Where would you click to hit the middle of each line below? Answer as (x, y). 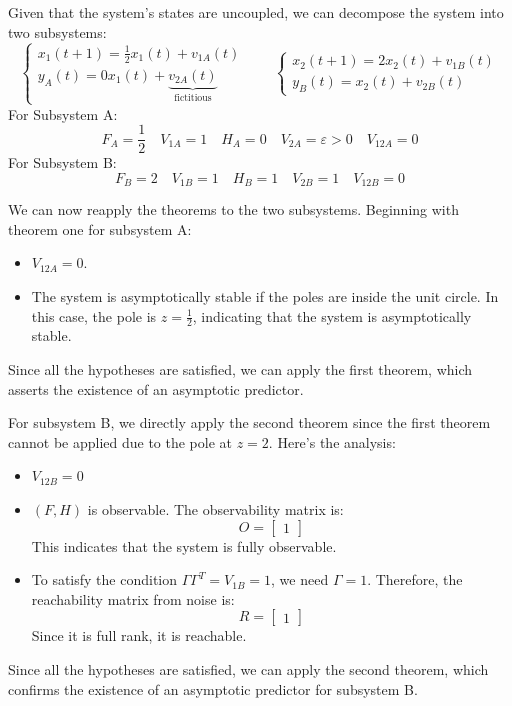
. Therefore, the (415, 579)
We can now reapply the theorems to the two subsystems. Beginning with (233, 209)
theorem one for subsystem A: (100, 228)
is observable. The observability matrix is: (215, 509)
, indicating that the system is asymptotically (332, 315)
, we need (300, 579)
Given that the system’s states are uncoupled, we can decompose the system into (256, 12)
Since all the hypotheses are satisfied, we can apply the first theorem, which (240, 369)
